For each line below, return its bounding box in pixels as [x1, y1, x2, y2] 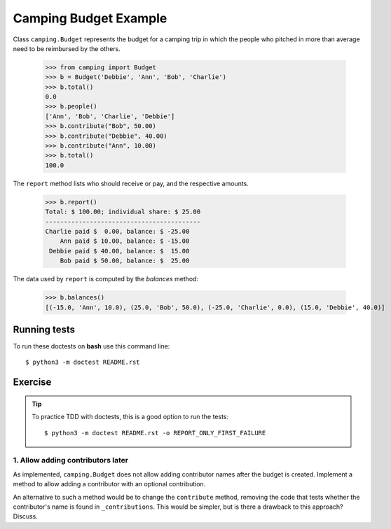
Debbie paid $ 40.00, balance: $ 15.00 [49, 247, 190, 255]
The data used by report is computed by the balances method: [13, 275, 199, 283]
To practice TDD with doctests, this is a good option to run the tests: [32, 413, 229, 421]
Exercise [13, 376, 52, 388]
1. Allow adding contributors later [13, 456, 129, 465]
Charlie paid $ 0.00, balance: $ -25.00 [45, 227, 190, 235]
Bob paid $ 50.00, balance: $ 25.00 [60, 257, 190, 265]
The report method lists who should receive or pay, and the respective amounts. [13, 179, 249, 188]
